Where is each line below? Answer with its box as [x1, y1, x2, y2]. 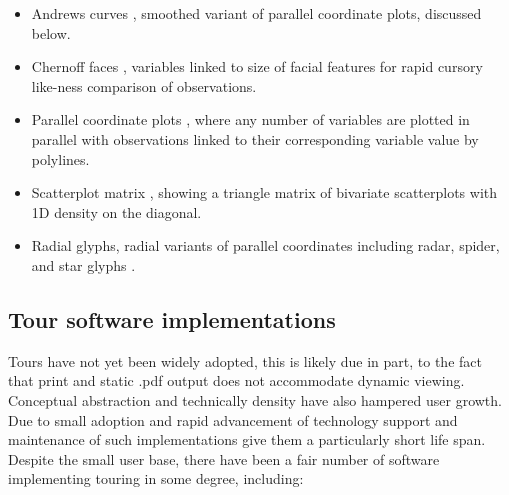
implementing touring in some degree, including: [8, 468, 304, 489]
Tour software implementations [8, 303, 336, 334]
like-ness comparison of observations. [31, 75, 257, 96]
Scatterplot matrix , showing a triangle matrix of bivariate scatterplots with [31, 182, 498, 203]
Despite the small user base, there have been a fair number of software [8, 448, 440, 469]
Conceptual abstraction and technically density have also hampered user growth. [8, 389, 502, 410]
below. [31, 22, 71, 43]
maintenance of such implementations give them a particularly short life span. [8, 429, 486, 450]
